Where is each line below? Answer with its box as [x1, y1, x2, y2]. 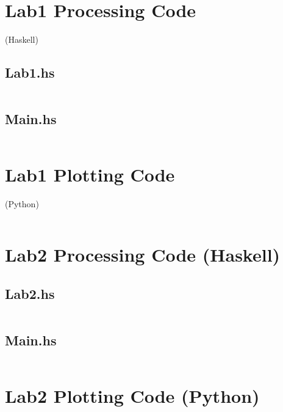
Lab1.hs [5, 63, 55, 82]
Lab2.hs [5, 284, 55, 303]
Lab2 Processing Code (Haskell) [5, 242, 281, 267]
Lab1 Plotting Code [5, 162, 175, 187]
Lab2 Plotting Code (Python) [5, 383, 260, 408]
